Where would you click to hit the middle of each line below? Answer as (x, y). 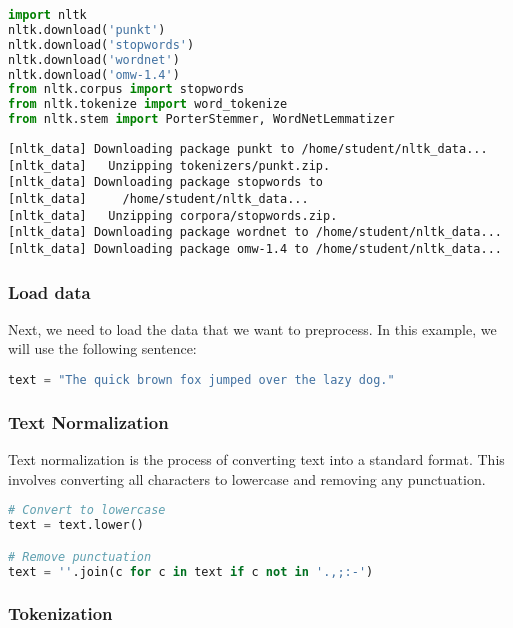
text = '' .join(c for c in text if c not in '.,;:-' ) (191, 571)
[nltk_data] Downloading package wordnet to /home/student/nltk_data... (255, 232)
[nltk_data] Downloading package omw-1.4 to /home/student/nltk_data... (255, 248)
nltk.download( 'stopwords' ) (101, 44)
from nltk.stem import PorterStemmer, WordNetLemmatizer (201, 119)
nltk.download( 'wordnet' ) (94, 59)
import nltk (47, 15)
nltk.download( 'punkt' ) (87, 29)
